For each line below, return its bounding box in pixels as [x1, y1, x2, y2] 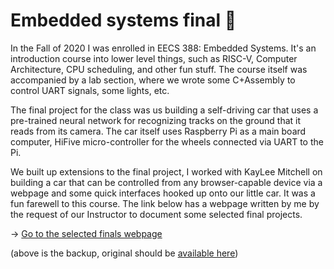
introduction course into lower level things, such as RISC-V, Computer [10, 52, 298, 64]
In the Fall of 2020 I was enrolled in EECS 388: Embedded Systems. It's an [10, 42, 317, 54]
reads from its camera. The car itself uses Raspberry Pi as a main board [10, 125, 307, 137]
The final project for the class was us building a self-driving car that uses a [10, 104, 319, 116]
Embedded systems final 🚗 [10, 9, 237, 32]
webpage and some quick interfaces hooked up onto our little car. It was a [10, 187, 316, 199]
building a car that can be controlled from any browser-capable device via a [10, 176, 323, 188]
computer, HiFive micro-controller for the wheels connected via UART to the [10, 135, 324, 148]
